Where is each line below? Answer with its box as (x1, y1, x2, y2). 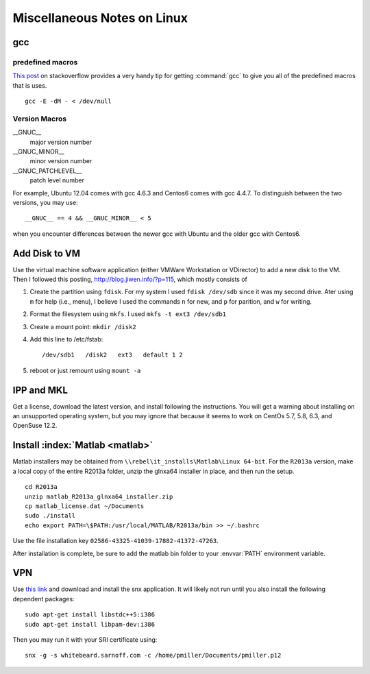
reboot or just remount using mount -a (29, 366, 141, 374)
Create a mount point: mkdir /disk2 (29, 322, 136, 330)
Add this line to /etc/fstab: (29, 335, 103, 343)
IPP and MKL (12, 384, 69, 396)
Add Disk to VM (12, 248, 80, 259)
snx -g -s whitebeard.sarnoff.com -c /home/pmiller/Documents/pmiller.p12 (25, 651, 282, 660)
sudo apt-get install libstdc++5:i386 (25, 611, 156, 618)
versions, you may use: (12, 198, 78, 206)
